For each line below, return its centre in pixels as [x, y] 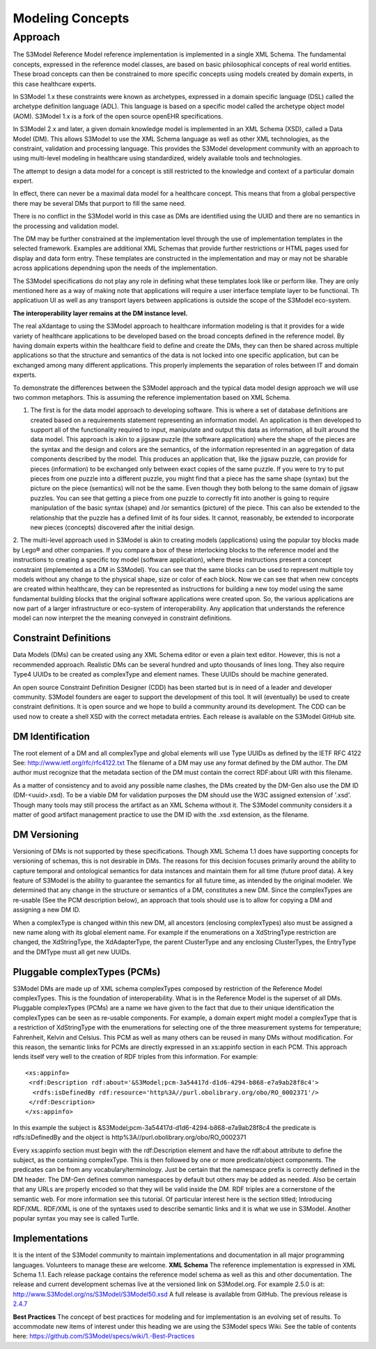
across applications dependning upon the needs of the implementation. [115, 268]
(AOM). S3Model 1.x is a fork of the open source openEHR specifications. [118, 116]
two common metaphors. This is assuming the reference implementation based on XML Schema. [152, 397]
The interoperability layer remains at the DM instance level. [100, 313]
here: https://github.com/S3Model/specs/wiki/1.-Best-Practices [104, 1336]
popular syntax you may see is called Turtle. [76, 1219]
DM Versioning [46, 835]
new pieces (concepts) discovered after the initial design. [112, 527]
